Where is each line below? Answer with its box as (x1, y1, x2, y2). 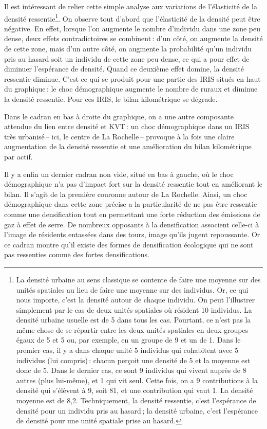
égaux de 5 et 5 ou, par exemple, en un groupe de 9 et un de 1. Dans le (16, 334, 241, 345)
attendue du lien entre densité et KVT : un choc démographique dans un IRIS (4, 121, 250, 132)
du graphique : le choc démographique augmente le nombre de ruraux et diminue (4, 83, 258, 94)
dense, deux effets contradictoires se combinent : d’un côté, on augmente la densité (4, 33, 263, 44)
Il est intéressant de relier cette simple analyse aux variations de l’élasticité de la (4, 1, 257, 11)
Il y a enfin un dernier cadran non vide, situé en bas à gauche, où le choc (4, 168, 234, 179)
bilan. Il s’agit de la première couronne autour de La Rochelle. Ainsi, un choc (4, 188, 247, 199)
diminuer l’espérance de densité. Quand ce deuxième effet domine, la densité (4, 63, 244, 74)
